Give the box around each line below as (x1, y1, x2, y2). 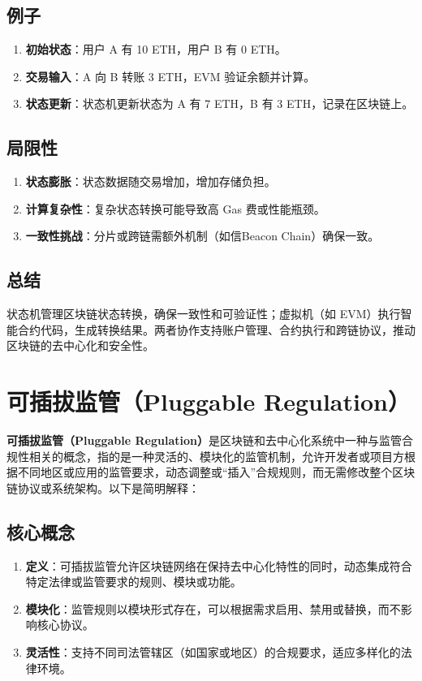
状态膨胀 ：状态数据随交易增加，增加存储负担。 (25, 173, 276, 190)
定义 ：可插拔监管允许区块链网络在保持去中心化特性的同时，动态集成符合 (25, 557, 412, 574)
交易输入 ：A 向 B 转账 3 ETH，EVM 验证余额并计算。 (25, 67, 316, 84)
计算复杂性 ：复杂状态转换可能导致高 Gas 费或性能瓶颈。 (25, 200, 325, 217)
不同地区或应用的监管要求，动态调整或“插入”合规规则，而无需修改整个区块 (17, 463, 416, 481)
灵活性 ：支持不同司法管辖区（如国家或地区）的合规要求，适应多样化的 (25, 644, 401, 661)
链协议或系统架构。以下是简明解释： (6, 479, 200, 496)
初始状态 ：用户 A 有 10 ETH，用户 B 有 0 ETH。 (25, 41, 286, 58)
